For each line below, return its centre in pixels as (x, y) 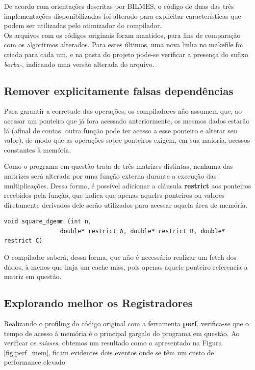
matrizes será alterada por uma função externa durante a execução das (110, 175)
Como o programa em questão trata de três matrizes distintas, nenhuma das (118, 166)
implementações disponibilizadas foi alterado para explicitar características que (123, 15)
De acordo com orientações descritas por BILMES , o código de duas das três (119, 6)
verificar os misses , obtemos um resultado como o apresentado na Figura (113, 343)
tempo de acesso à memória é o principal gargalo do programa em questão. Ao (122, 333)
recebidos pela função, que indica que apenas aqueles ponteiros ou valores (114, 195)
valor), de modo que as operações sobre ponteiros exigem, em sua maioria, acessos (127, 140)
